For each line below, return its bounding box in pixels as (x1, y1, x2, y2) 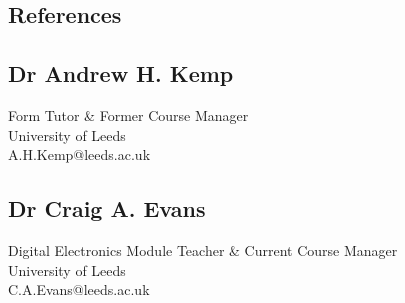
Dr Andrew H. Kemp (8, 58, 234, 89)
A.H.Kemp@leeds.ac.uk (8, 144, 151, 165)
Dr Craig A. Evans (8, 193, 206, 224)
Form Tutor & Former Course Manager (8, 104, 249, 125)
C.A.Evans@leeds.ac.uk (8, 279, 150, 300)
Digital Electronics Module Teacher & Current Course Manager (8, 239, 398, 260)
